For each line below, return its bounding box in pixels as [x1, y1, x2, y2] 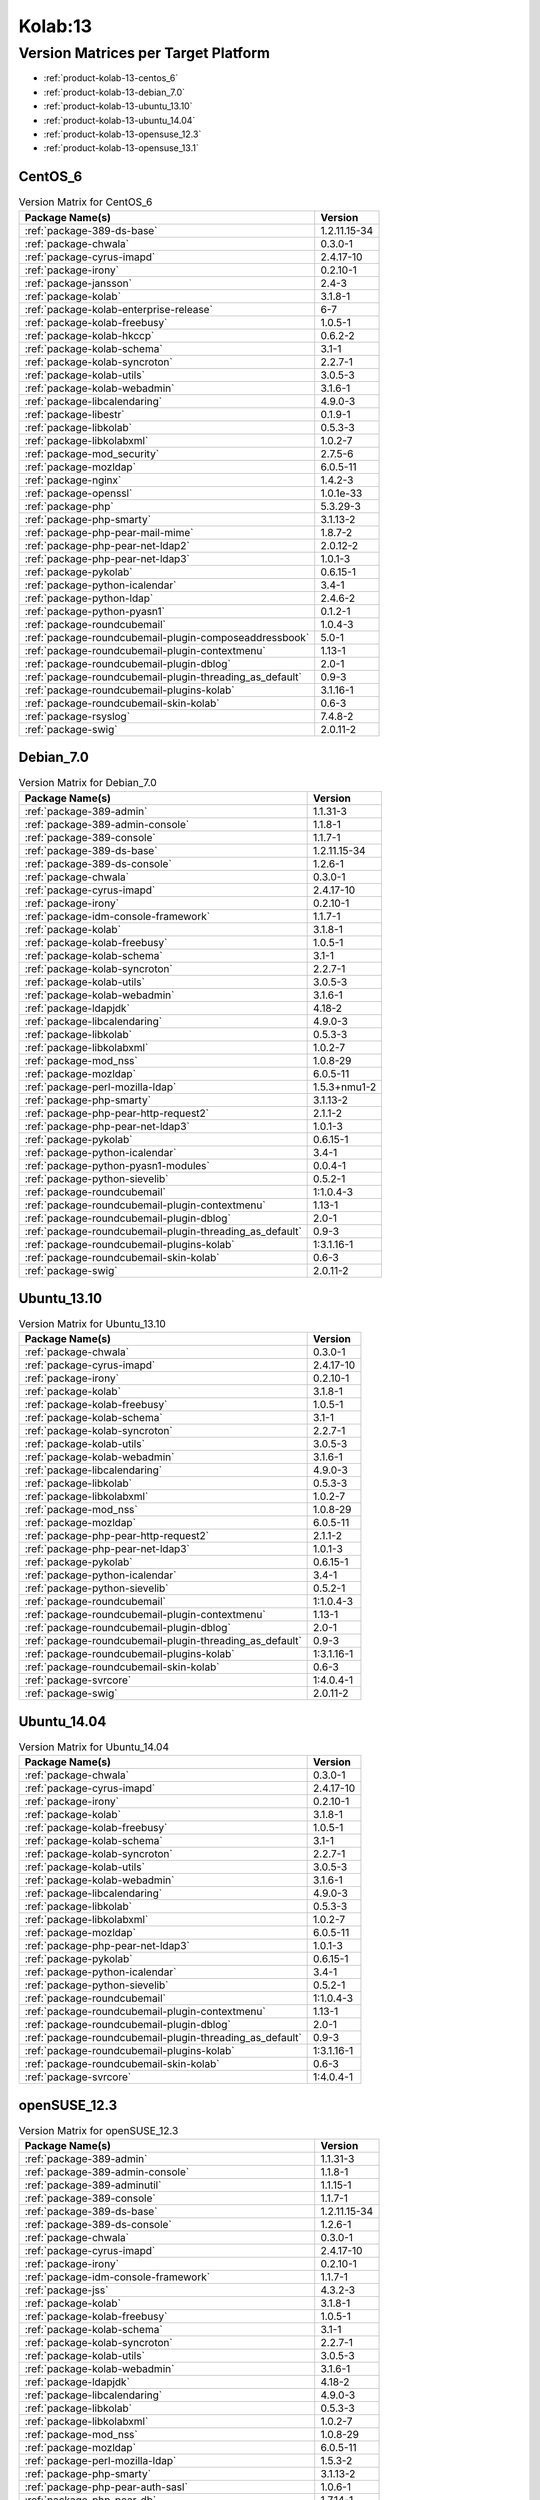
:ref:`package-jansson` [24, 276, 132, 290]
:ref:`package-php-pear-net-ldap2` [24, 538, 190, 552]
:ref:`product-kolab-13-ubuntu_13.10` [43, 100, 193, 112]
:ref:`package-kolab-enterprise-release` [24, 302, 214, 316]
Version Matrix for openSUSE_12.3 [18, 2124, 179, 2137]
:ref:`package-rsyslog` [24, 709, 130, 723]
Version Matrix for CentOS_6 [18, 195, 153, 209]
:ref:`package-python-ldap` [24, 591, 154, 605]
